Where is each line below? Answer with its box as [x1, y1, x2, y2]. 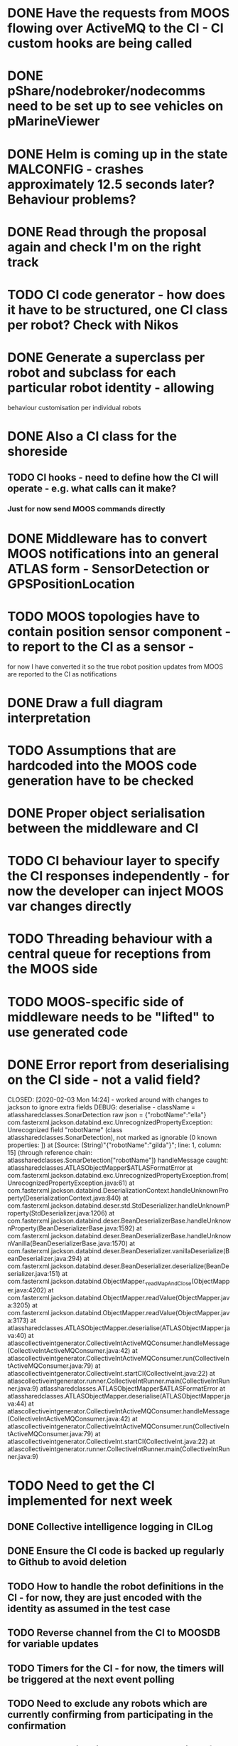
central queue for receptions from [7, 946, 212, 962]
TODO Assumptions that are [7, 742, 176, 758]
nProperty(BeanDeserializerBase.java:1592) [7, 1223, 135, 1233]
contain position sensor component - [7, 623, 231, 639]
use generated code [7, 1024, 129, 1040]
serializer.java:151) [7, 1269, 60, 1277]
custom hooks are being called [7, 36, 193, 51]
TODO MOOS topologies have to [7, 608, 200, 624]
